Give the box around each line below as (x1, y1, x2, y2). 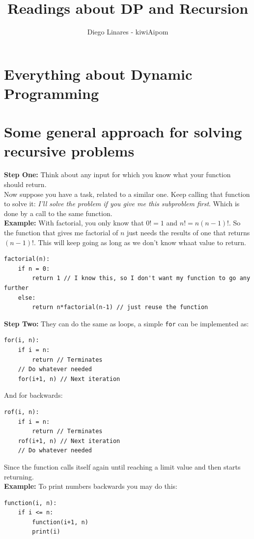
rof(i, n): (4, 408, 39, 415)
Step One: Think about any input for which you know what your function (4, 169, 231, 180)
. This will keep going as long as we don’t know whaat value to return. (33, 237, 246, 247)
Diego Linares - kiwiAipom (87, 27, 169, 37)
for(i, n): (4, 337, 39, 344)
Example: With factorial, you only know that (4, 218, 144, 228)
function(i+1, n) (32, 518, 88, 526)
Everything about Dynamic (4, 63, 193, 84)
